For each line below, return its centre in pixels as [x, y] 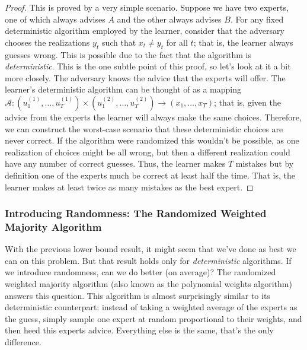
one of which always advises [55, 19]
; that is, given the [247, 102]
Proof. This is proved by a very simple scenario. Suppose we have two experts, [147, 7]
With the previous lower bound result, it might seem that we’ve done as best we [151, 249]
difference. [23, 342]
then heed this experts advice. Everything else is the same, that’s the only [139, 330]
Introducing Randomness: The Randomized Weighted [136, 213]
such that [119, 42]
